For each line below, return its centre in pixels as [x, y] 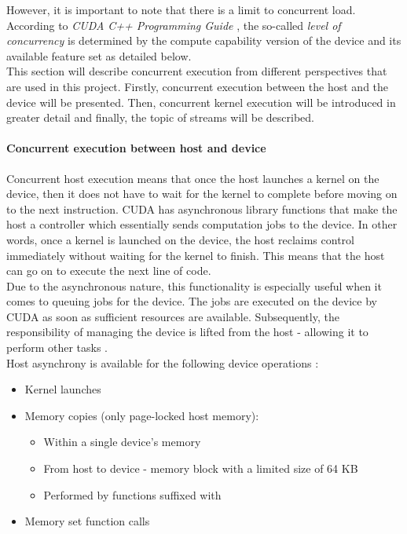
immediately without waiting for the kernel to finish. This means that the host [196, 255]
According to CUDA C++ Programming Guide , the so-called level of [174, 25]
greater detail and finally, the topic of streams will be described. [161, 117]
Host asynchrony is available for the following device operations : [163, 362]
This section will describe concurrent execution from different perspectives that [197, 71]
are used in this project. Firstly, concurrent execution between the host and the [198, 86]
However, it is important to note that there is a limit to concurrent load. [181, 9]
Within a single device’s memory [122, 442]
